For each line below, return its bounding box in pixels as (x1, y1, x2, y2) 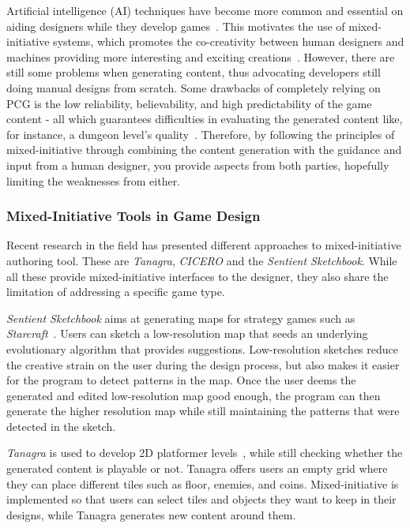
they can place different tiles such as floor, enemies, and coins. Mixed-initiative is (6, 475, 399, 492)
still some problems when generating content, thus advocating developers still (6, 64, 381, 81)
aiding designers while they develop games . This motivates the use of (6, 17, 345, 34)
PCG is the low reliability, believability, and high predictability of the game (6, 95, 372, 111)
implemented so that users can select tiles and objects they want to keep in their (6, 491, 397, 507)
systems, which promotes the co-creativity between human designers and (53, 33, 404, 50)
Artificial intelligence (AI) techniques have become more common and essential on (6, 2, 404, 18)
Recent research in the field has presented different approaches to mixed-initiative (6, 237, 401, 253)
